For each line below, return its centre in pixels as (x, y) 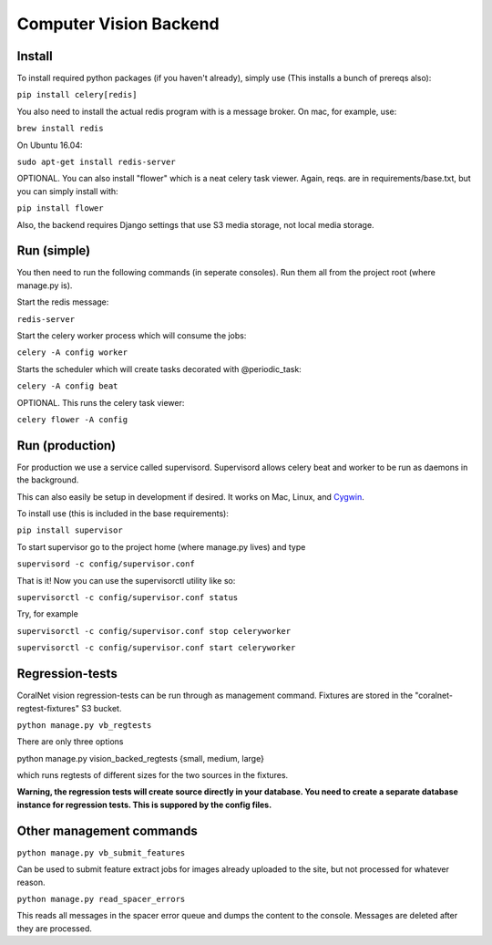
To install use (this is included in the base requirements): (123, 514)
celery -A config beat (67, 386)
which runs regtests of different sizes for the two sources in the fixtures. (153, 775)
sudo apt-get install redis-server (97, 162)
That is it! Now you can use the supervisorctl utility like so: (126, 580)
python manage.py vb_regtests (84, 725)
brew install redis (60, 129)
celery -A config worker (72, 353)
